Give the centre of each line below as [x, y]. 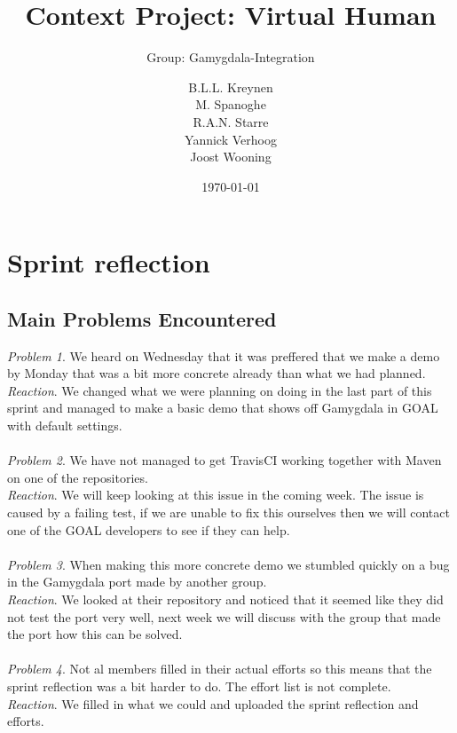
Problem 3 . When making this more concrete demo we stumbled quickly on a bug [228, 564]
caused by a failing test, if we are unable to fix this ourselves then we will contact [228, 512]
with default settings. [65, 426]
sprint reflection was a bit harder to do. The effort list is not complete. [199, 686]
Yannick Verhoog [231, 139]
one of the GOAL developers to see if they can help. [149, 529]
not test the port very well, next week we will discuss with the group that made [224, 616]
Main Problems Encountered [142, 318]
